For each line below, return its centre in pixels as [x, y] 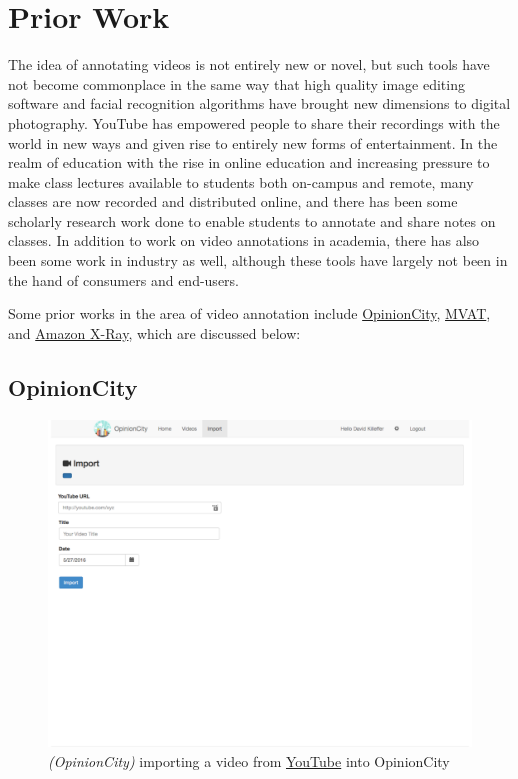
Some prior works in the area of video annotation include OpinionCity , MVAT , [249, 313]
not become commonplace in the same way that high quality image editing [236, 83]
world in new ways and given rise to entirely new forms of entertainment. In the [253, 142]
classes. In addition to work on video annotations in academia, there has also [244, 240]
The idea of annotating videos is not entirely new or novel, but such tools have [249, 64]
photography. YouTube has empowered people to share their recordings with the [254, 122]
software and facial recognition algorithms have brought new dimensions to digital [259, 103]
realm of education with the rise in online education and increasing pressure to [249, 162]
